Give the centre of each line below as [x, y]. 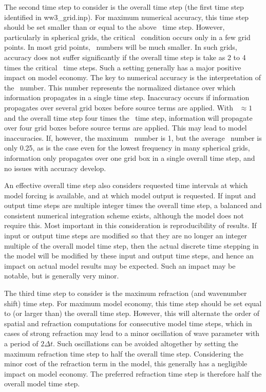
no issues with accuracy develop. [55, 168]
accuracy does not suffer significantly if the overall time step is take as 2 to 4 [125, 57]
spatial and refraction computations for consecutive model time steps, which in [128, 323]
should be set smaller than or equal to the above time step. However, [115, 27]
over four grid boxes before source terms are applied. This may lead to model [126, 128]
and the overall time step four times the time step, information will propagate [128, 117]
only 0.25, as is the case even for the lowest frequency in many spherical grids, [127, 148]
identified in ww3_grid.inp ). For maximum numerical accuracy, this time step [127, 17]
